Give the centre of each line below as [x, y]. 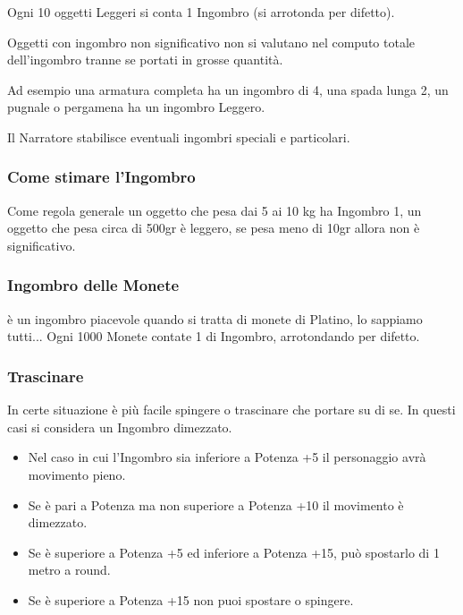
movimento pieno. [77, 474]
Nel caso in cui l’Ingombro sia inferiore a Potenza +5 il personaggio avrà [227, 457]
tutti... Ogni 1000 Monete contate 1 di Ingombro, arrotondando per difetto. [214, 336]
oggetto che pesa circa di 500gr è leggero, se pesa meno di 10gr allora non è [214, 228]
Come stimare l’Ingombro [101, 177]
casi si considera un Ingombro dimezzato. [120, 427]
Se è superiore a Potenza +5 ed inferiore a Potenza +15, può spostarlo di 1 [234, 552]
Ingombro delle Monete [93, 285]
